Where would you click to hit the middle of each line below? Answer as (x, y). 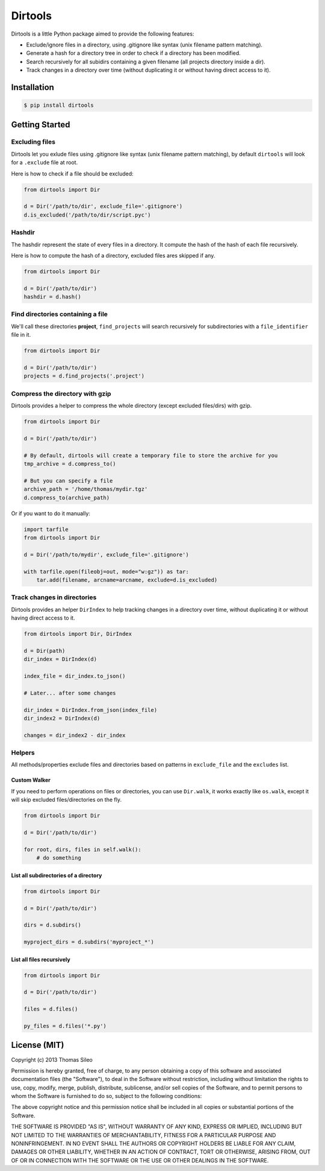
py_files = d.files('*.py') (65, 1026)
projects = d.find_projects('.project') (84, 376)
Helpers (23, 753)
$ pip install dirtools (59, 105)
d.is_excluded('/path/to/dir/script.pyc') (87, 215)
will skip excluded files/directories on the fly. (66, 800)
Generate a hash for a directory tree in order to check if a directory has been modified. (133, 53)
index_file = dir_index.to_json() (75, 676)
